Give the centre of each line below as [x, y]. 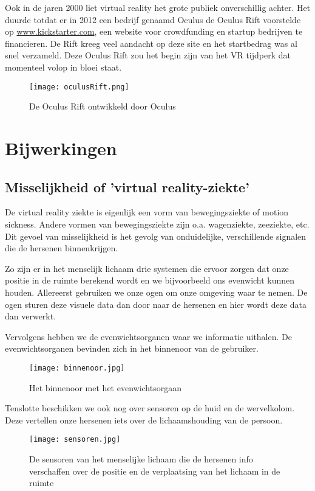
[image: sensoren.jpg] [75, 440]
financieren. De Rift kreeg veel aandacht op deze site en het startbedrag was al [151, 43]
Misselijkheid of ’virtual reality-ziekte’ [127, 186]
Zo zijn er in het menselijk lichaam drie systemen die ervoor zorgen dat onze [147, 268]
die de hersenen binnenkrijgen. [62, 248]
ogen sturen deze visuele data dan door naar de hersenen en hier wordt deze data [156, 304]
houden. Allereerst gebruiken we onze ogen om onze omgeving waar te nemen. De [156, 292]
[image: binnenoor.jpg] [77, 368]
